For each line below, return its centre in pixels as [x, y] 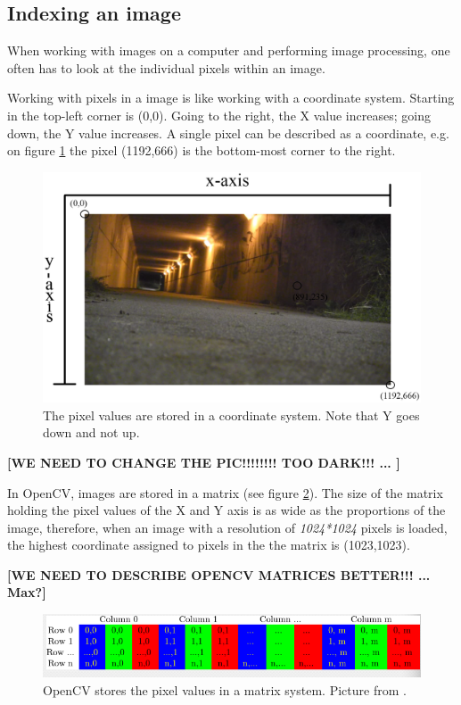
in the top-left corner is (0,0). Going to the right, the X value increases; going [219, 115]
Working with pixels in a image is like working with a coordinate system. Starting [231, 98]
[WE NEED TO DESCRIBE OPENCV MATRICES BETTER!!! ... [219, 574]
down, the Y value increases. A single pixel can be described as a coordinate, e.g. [228, 133]
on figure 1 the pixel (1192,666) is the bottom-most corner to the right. [202, 150]
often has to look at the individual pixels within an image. [166, 67]
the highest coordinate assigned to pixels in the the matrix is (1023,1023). [209, 545]
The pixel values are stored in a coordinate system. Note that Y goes [231, 415]
